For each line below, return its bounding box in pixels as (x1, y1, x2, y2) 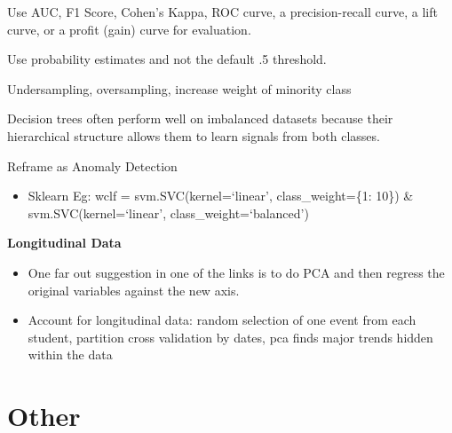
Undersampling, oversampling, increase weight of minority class (7, 79, 352, 98)
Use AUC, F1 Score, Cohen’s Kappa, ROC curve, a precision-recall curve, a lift (7, 3, 438, 20)
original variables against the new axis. (28, 280, 240, 299)
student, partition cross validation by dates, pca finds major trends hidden (28, 327, 433, 346)
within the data (28, 345, 113, 364)
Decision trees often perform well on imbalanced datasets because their (7, 109, 393, 128)
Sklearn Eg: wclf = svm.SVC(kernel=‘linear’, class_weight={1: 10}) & (28, 186, 414, 205)
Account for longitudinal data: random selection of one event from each (28, 311, 416, 329)
